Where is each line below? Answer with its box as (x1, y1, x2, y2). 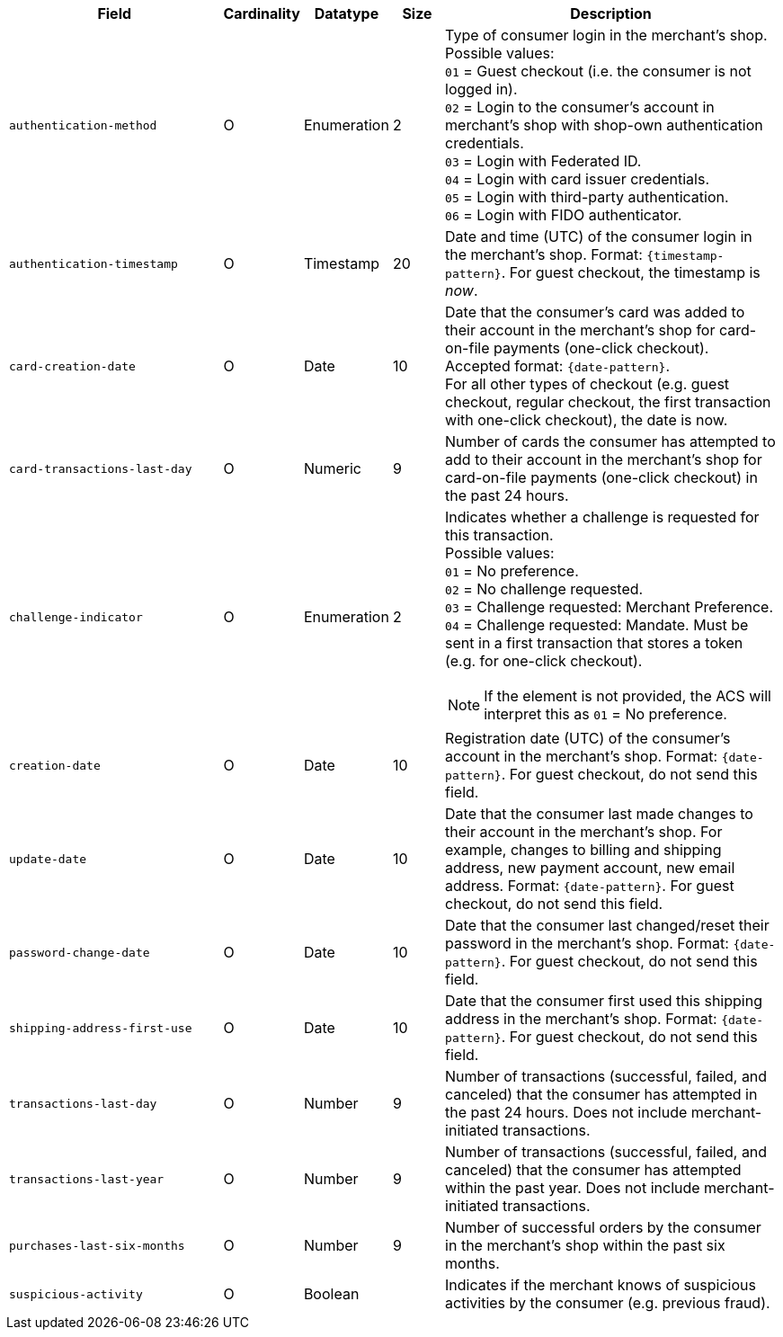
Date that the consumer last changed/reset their (445, 916, 770, 934)
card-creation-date (9, 359, 136, 373)
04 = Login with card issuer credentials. (445, 170, 709, 188)
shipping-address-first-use (9, 1021, 192, 1035)
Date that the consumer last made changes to (445, 805, 753, 823)
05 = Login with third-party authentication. (445, 188, 729, 206)
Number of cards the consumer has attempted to (445, 432, 776, 450)
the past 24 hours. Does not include (445, 1103, 688, 1121)
